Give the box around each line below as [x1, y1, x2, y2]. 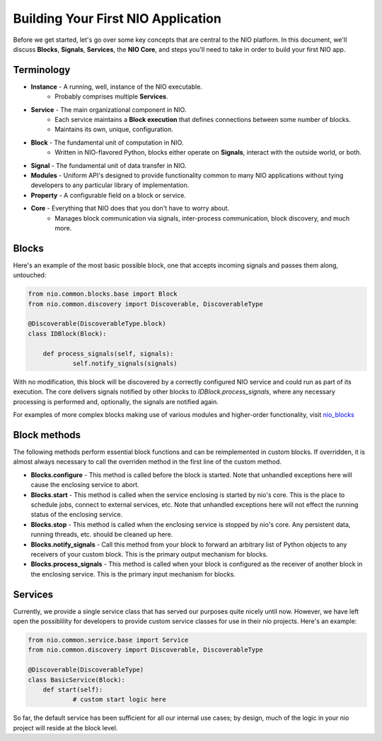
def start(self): [42, 685, 103, 693]
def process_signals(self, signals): [42, 350, 174, 357]
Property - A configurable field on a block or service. [30, 191, 187, 199]
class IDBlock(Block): [28, 330, 107, 338]
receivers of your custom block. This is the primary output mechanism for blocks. [30, 550, 268, 558]
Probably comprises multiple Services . [54, 92, 168, 101]
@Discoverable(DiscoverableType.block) [28, 320, 166, 328]
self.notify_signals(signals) [72, 359, 178, 367]
